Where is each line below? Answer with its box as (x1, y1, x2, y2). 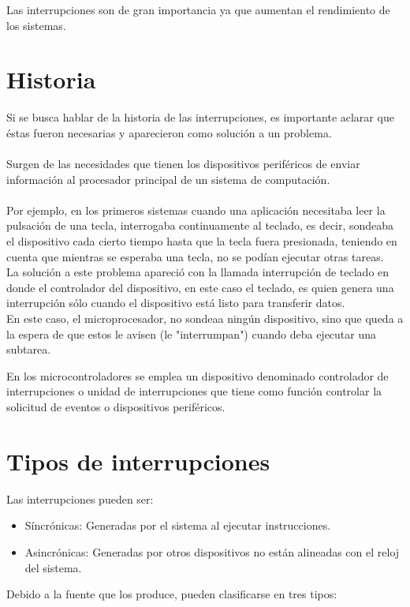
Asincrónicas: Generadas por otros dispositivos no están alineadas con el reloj (24, 543, 400, 560)
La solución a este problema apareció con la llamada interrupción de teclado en (6, 264, 389, 280)
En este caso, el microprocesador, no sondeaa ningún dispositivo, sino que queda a (6, 310, 404, 327)
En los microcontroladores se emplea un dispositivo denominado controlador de (6, 367, 389, 384)
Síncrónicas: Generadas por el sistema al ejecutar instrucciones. (24, 517, 331, 534)
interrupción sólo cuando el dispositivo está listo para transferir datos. (6, 294, 345, 311)
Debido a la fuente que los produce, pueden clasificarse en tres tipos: (6, 586, 337, 602)
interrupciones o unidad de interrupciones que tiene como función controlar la (6, 383, 382, 399)
